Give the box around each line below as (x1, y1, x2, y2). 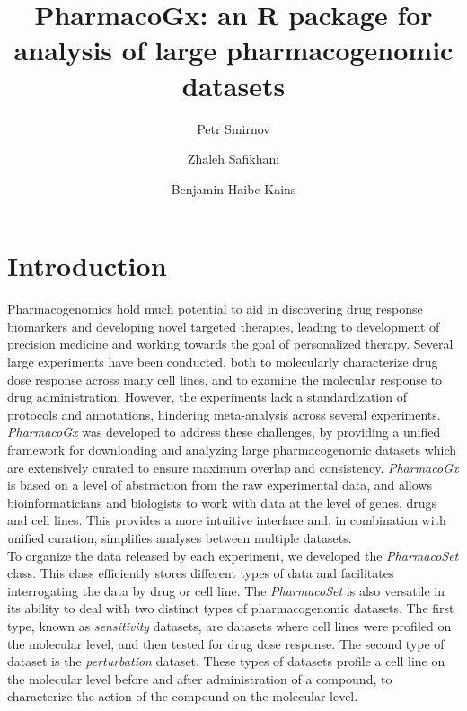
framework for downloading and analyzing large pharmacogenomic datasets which (7, 440, 457, 458)
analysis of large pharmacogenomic (13, 31, 454, 68)
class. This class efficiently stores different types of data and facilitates (7, 564, 394, 582)
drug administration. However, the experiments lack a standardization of (7, 387, 407, 406)
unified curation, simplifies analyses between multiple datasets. (7, 528, 352, 547)
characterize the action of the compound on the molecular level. (7, 687, 358, 706)
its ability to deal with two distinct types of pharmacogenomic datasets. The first (7, 599, 454, 618)
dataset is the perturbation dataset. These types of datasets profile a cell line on (7, 652, 445, 671)
